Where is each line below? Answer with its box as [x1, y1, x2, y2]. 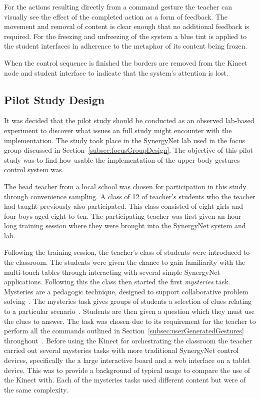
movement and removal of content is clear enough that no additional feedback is [4, 21, 249, 32]
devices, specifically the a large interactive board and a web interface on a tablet [4, 355, 250, 365]
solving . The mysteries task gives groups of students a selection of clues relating [4, 296, 252, 306]
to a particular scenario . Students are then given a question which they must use [4, 306, 255, 316]
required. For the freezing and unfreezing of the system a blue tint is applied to [4, 31, 247, 41]
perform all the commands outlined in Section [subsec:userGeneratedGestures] [4, 325, 244, 336]
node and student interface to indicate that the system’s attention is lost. [4, 67, 228, 78]
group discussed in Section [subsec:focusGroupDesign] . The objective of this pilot [4, 145, 253, 155]
